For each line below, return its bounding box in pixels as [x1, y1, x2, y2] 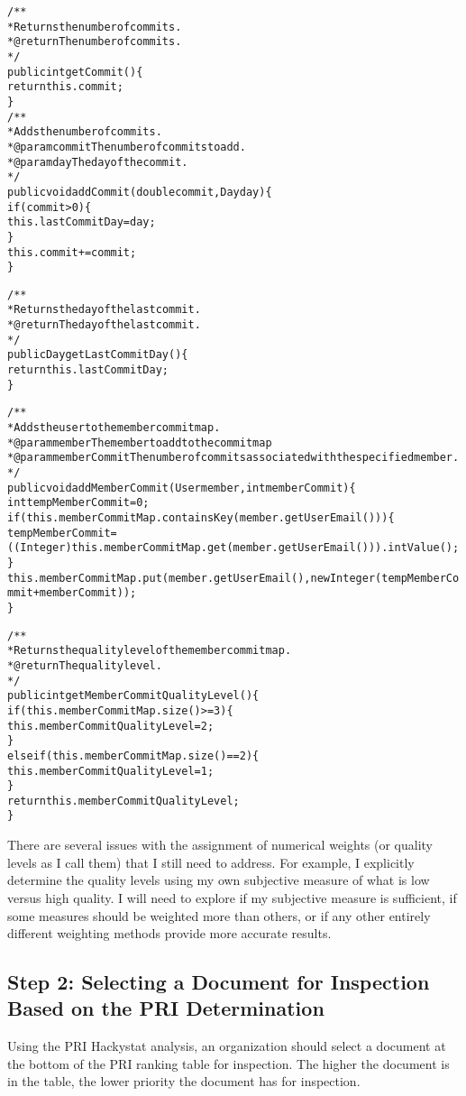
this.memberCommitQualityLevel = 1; [7, 764, 215, 778]
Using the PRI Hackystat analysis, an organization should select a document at [7, 1036, 446, 1055]
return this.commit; [7, 80, 123, 94]
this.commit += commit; [7, 245, 137, 259]
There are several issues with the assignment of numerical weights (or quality [7, 835, 434, 854]
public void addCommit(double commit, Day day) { [7, 185, 272, 198]
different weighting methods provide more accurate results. [7, 924, 332, 943]
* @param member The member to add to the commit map [7, 436, 272, 449]
